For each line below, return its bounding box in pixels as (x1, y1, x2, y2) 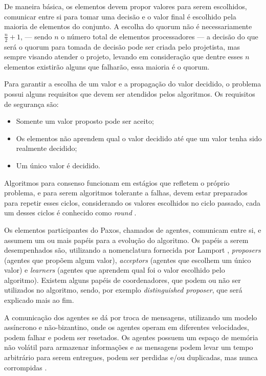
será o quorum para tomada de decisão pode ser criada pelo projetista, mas (4, 41, 240, 52)
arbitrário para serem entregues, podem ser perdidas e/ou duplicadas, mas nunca (4, 352, 258, 363)
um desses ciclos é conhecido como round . (4, 207, 137, 218)
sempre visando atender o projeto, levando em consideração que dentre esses (4, 51, 243, 62)
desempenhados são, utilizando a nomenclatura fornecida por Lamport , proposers (4, 245, 261, 255)
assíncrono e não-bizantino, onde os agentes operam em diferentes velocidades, (4, 322, 249, 333)
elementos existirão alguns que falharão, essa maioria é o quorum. (4, 61, 210, 72)
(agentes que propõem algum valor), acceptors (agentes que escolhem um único (4, 254, 251, 265)
